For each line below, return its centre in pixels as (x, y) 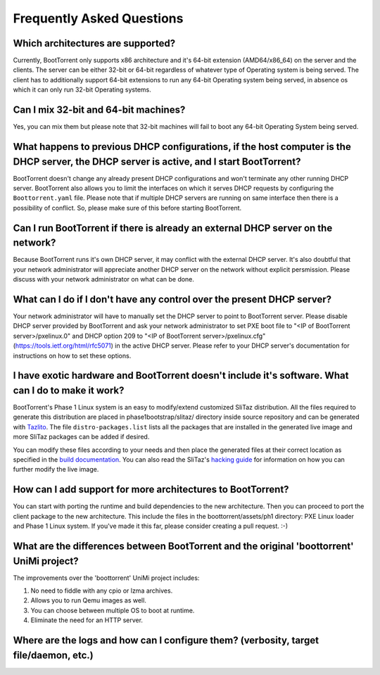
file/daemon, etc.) (53, 655)
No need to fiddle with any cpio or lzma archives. (102, 591)
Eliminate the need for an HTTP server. (87, 620)
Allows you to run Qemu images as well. (89, 600)
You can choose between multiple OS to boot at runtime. (113, 610)
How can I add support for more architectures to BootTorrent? (151, 490)
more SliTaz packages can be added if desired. (81, 437)
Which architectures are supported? (94, 43)
